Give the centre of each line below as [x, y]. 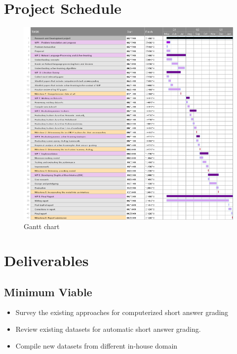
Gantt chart [42, 226]
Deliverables [46, 260]
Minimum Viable [48, 292]
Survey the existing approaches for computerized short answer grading [122, 312]
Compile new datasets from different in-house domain [97, 345]
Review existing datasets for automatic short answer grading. [108, 329]
